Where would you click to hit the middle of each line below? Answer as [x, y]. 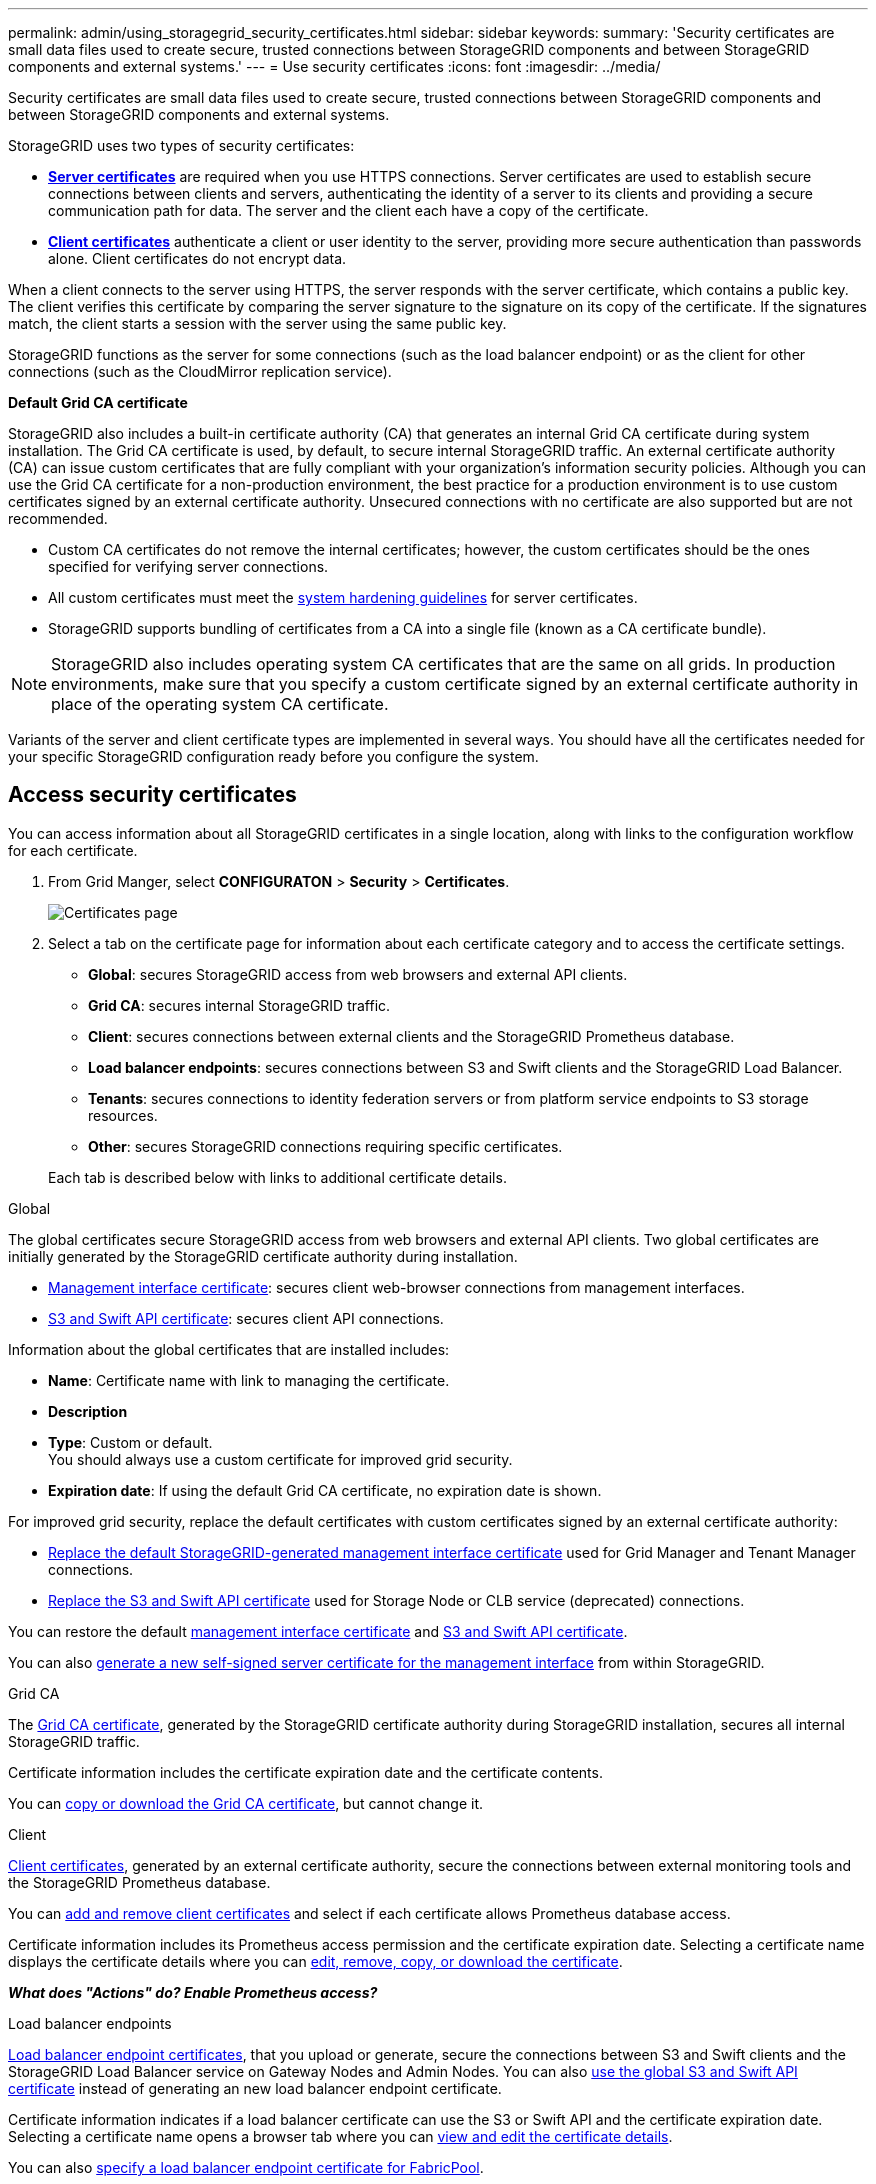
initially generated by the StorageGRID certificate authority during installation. [263, 1256]
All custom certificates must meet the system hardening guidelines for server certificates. [343, 597]
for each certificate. [73, 850]
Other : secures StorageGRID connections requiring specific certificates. [325, 1146]
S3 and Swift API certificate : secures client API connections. [246, 1318]
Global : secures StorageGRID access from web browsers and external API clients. [358, 974]
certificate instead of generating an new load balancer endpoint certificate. [255, 2088]
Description [88, 1411]
